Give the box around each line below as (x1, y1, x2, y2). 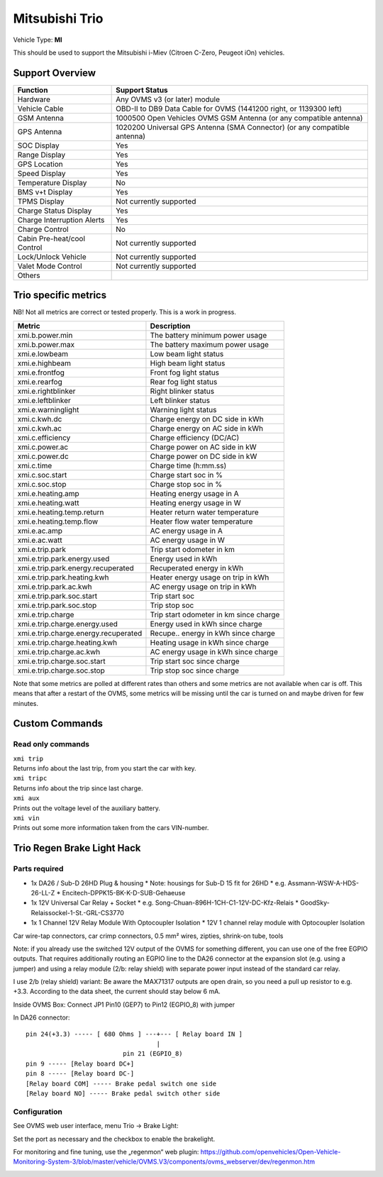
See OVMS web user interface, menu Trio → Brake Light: (13, 1122, 179, 1130)
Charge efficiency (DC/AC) (150, 433, 240, 443)
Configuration (13, 1107, 63, 1117)
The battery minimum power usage (150, 330, 267, 340)
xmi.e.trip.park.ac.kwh (17, 582, 92, 592)
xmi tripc (13, 774, 48, 783)
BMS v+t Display (17, 187, 73, 197)
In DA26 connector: (13, 1013, 70, 1022)
